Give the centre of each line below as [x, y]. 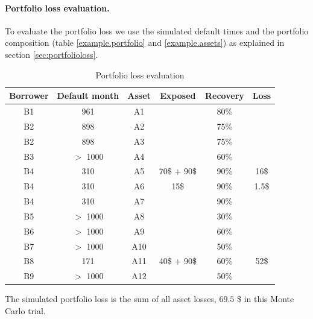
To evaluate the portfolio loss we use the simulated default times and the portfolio [157, 30]
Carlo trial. [25, 310]
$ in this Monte [265, 299]
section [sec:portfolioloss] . [52, 54]
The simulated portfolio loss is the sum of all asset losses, [111, 299]
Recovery [224, 96]
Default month [88, 96]
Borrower [29, 96]
